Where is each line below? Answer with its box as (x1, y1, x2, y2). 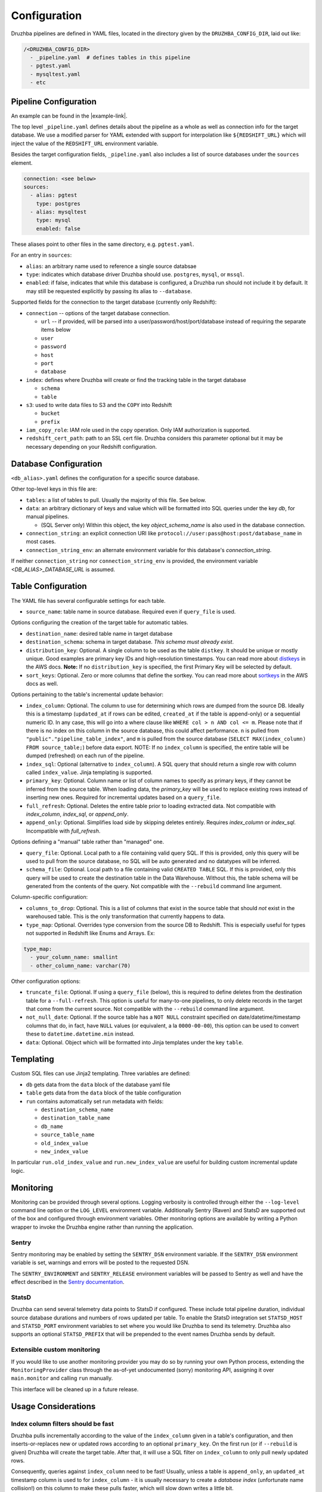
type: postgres (36, 200, 80, 207)
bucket (41, 410, 60, 417)
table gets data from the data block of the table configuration (26, 1089, 181, 1096)
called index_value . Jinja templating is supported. (26, 769, 153, 776)
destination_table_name (41, 1115, 110, 1121)
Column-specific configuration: (11, 893, 88, 901)
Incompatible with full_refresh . (26, 827, 101, 834)
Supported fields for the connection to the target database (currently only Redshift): (11, 298, 217, 306)
